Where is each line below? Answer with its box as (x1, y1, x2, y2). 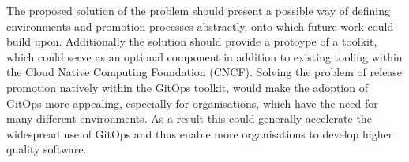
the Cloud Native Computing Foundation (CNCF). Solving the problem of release (6, 64, 403, 80)
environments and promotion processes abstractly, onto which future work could (6, 17, 394, 34)
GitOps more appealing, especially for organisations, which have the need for (6, 94, 378, 111)
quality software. (6, 141, 87, 157)
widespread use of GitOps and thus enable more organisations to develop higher (6, 125, 393, 142)
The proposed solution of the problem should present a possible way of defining (6, 2, 390, 18)
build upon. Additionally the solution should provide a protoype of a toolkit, (6, 33, 377, 50)
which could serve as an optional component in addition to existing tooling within (6, 48, 403, 64)
